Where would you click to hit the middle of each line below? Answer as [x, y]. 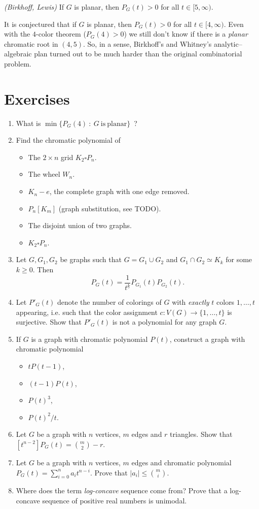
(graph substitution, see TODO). [110, 208]
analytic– [228, 43]
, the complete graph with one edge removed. [119, 191]
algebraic [18, 54]
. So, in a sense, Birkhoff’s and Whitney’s [147, 43]
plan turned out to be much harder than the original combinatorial [138, 54]
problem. [18, 63]
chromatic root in [31, 43]
